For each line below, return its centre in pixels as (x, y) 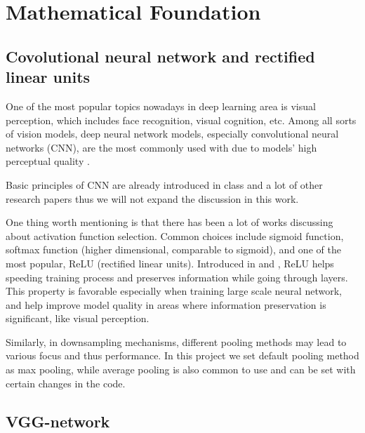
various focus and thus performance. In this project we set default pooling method (182, 355)
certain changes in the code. (66, 383)
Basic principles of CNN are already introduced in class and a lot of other (164, 184)
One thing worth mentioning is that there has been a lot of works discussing (170, 222)
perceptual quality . (48, 161)
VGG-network (58, 421)
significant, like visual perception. (78, 318)
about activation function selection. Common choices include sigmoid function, (175, 235)
